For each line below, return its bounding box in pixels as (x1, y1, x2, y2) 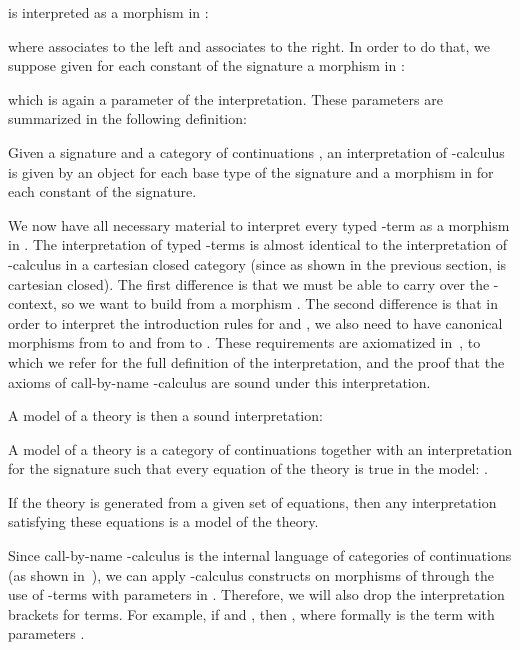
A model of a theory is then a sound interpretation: (8, 405, 323, 426)
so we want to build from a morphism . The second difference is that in (61, 293, 498, 314)
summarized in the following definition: (8, 108, 247, 129)
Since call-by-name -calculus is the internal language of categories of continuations (8, 545, 512, 566)
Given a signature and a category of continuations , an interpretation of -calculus (8, 141, 505, 162)
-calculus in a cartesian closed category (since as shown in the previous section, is (8, 253, 507, 274)
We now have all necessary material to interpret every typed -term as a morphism (8, 214, 510, 235)
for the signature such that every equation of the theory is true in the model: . (8, 458, 488, 479)
